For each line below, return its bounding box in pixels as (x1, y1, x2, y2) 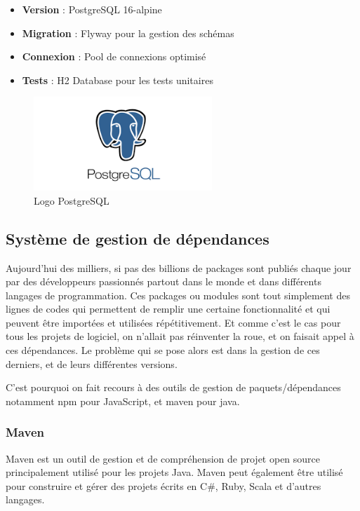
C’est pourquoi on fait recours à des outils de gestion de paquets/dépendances (6, 380, 341, 395)
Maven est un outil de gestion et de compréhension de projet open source (6, 451, 321, 465)
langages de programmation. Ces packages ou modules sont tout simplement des (6, 287, 350, 302)
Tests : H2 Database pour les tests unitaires (22, 72, 213, 87)
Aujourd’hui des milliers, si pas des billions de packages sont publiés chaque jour (6, 260, 352, 275)
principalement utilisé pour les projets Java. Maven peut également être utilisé (6, 465, 343, 479)
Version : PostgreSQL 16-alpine (22, 2, 162, 16)
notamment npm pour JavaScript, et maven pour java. (6, 393, 240, 408)
